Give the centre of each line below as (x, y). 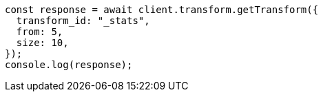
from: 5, (40, 32)
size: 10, (42, 43)
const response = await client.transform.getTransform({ (162, 10)
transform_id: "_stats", (83, 21)
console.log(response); (69, 65)
